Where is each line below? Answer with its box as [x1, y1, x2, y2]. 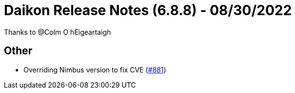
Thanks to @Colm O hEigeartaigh [4, 27, 111, 36]
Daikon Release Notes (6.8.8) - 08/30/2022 [4, 2, 292, 19]
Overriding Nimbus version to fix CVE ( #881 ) [23, 65, 166, 74]
